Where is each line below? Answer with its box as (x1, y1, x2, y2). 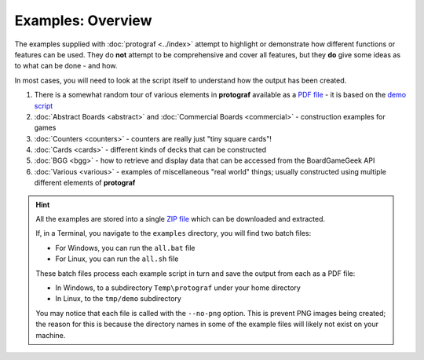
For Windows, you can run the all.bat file (55, 243, 196, 252)
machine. (35, 330, 66, 340)
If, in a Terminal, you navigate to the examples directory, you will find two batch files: (35, 229, 312, 238)
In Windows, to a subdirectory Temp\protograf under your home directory (55, 283, 302, 292)
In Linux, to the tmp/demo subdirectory (55, 294, 182, 303)
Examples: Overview (14, 12, 152, 29)
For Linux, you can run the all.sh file (55, 254, 179, 263)
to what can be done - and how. (14, 61, 118, 71)
